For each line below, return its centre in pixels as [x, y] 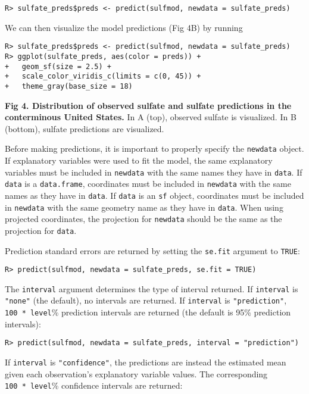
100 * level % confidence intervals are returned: [94, 385]
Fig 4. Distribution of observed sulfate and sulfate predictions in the [148, 105]
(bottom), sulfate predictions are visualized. [85, 128]
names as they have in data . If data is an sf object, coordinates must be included [154, 195]
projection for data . [41, 230]
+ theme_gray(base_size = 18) [69, 86]
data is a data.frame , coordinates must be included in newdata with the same [148, 184]
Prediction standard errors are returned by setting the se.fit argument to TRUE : [152, 250]
